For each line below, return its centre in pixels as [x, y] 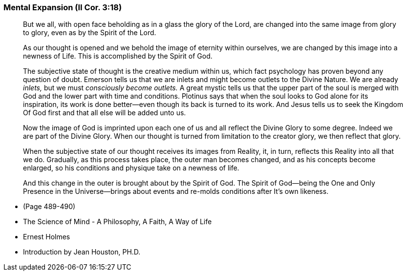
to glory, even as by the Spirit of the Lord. [90, 33]
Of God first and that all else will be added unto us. [105, 113]
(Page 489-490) [49, 207]
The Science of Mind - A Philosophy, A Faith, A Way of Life [118, 222]
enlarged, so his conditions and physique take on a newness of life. [131, 168]
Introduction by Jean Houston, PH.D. [82, 252]
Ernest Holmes [47, 237]
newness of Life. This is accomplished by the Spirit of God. [118, 56]
